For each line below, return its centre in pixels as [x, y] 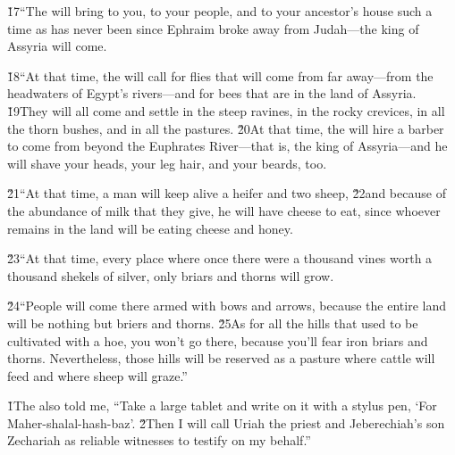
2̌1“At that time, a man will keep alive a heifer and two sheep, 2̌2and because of [227, 193]
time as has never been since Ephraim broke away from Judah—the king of [213, 28]
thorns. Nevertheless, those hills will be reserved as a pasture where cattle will [221, 358]
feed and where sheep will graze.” [97, 375]
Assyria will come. [57, 46]
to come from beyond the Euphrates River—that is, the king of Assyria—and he [227, 146]
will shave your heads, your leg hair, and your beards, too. [167, 163]
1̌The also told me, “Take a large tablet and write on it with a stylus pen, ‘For [222, 405]
